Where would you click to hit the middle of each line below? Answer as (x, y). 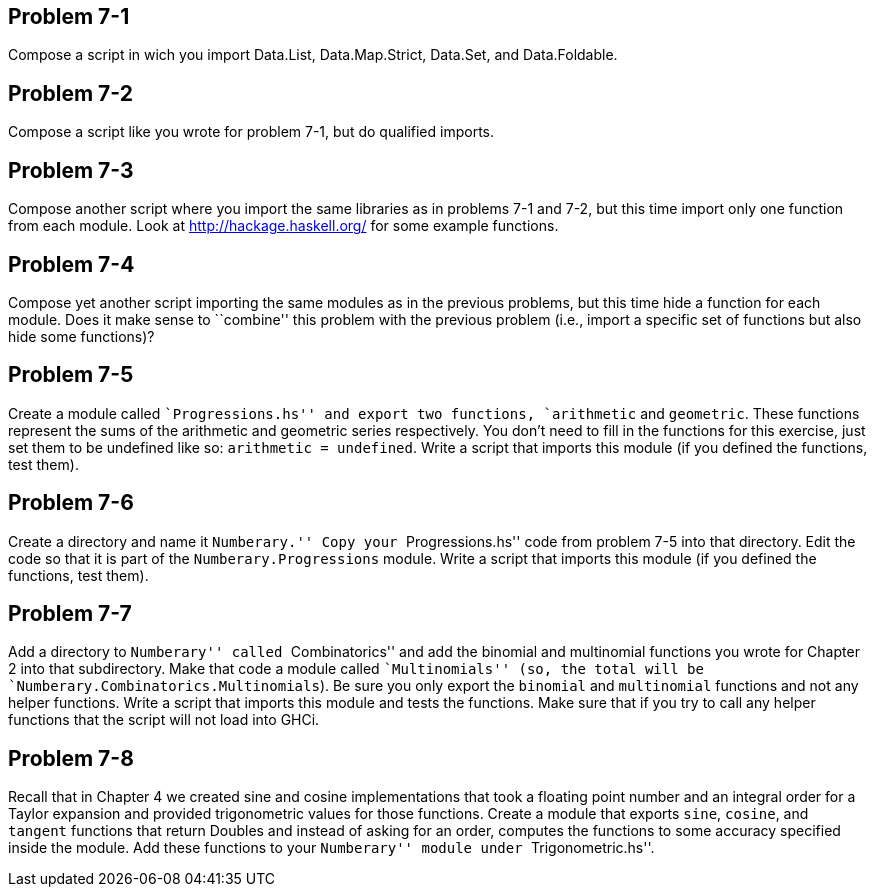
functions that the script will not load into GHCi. (164, 720)
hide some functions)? (81, 336)
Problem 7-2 (70, 93)
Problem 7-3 (71, 170)
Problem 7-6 (71, 503)
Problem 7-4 (71, 264)
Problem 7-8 (71, 758)
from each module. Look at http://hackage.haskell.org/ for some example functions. (283, 226)
